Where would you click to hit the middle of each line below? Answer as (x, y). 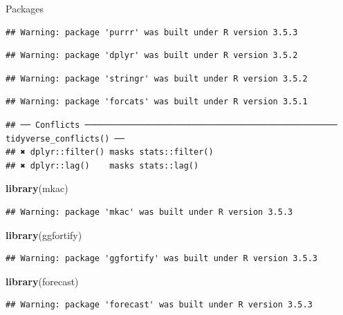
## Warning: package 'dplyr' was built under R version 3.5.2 (152, 56)
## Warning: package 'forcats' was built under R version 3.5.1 (157, 102)
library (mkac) (37, 188)
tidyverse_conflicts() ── (65, 139)
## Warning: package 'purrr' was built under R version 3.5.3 (152, 32)
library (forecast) (42, 281)
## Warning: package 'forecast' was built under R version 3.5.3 (159, 305)
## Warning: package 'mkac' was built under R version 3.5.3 (149, 212)
